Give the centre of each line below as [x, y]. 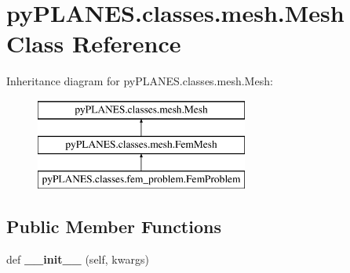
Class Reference [94, 43]
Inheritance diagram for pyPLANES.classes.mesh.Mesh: [140, 81]
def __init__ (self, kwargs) [78, 259]
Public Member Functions [114, 226]
